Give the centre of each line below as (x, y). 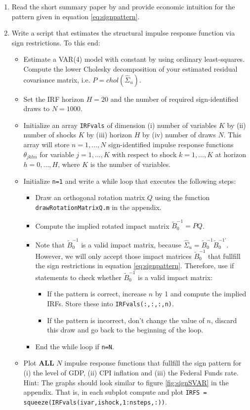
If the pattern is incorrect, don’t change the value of (126, 320)
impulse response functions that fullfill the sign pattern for (153, 363)
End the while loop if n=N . (75, 346)
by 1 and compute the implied (201, 294)
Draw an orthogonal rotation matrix (90, 197)
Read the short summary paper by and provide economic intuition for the (123, 6)
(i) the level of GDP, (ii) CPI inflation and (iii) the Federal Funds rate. (131, 373)
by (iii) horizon (109, 135)
